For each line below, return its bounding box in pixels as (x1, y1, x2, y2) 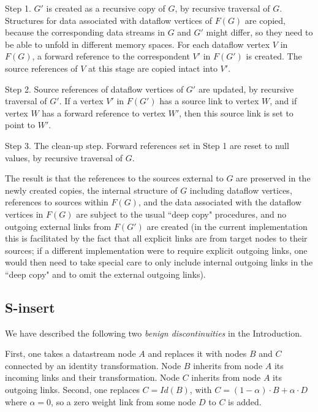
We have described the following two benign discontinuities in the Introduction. (5, 326, 303, 339)
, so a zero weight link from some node (51, 395, 196, 408)
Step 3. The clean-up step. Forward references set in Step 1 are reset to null (5, 139, 289, 151)
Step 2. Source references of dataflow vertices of (5, 82, 184, 95)
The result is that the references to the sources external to (5, 172, 224, 185)
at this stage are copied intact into (88, 61, 218, 74)
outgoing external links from (5, 219, 112, 232)
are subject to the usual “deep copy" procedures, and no (76, 207, 287, 220)
